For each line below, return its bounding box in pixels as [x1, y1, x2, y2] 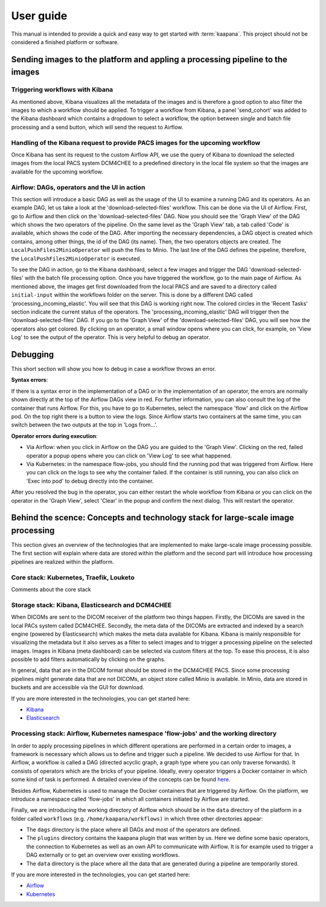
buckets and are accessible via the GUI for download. [11, 683, 144, 691]
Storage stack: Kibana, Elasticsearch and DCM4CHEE [11, 601, 172, 609]
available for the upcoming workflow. [11, 168, 103, 175]
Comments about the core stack [11, 586, 92, 593]
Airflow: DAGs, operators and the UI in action [11, 183, 145, 192]
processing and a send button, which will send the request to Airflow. [11, 123, 184, 131]
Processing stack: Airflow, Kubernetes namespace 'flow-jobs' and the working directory [11, 729, 277, 738]
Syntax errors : [11, 376, 48, 384]
